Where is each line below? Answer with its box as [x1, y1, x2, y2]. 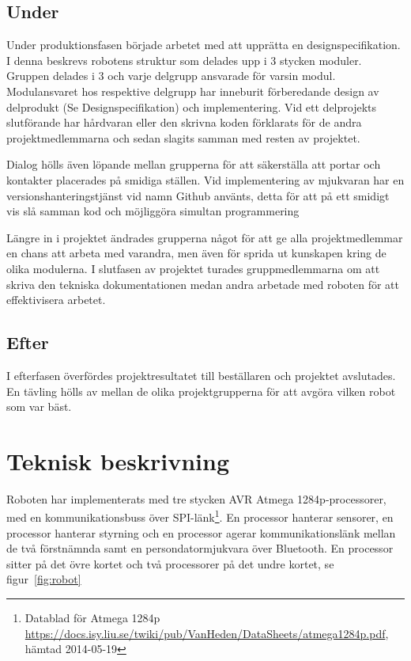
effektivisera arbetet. [6, 291, 106, 308]
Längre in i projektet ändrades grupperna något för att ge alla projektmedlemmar [6, 229, 403, 245]
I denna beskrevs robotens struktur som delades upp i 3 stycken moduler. [6, 51, 362, 68]
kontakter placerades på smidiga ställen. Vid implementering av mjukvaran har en [6, 171, 405, 188]
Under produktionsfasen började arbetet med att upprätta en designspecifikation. [6, 36, 401, 53]
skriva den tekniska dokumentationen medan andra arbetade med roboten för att [6, 275, 399, 292]
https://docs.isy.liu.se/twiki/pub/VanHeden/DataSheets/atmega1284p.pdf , [25, 625, 389, 641]
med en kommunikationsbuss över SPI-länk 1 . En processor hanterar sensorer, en [6, 507, 394, 526]
